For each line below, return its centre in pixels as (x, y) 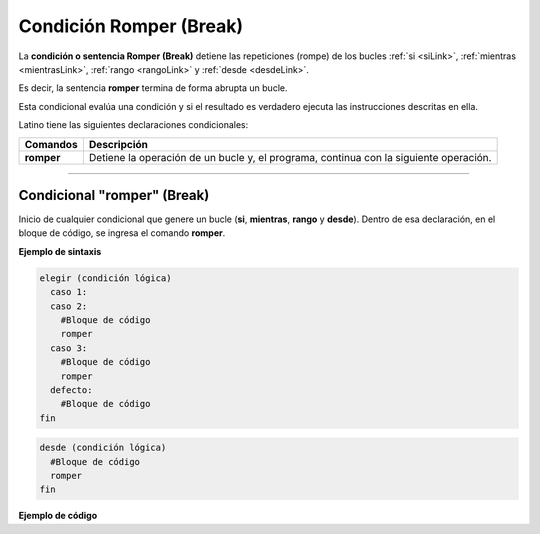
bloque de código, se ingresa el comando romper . (122, 233)
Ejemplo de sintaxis (60, 251)
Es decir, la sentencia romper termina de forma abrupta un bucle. (153, 88)
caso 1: (69, 292)
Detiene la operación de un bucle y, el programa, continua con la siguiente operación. (290, 157)
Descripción (118, 144)
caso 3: (69, 348)
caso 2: (69, 306)
